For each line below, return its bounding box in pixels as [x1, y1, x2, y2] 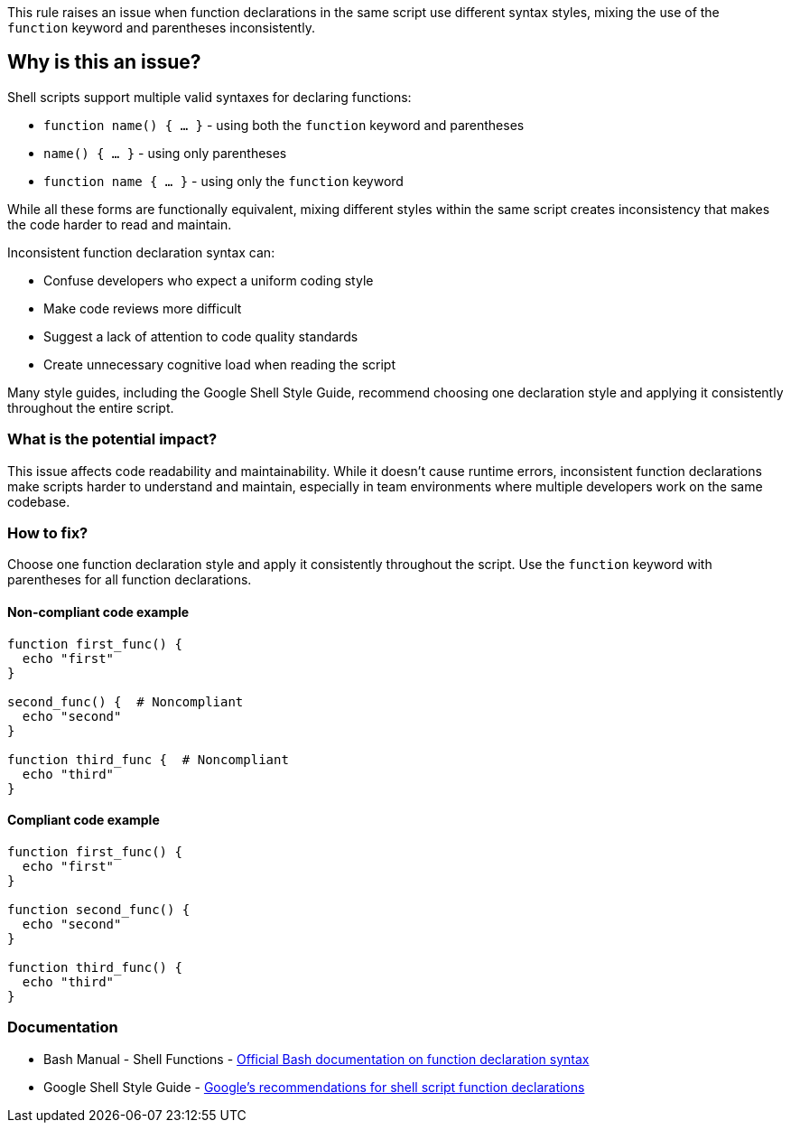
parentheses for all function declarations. [7, 572, 252, 588]
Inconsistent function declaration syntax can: [7, 244, 275, 260]
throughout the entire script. [7, 399, 174, 416]
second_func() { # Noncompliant [7, 694, 244, 709]
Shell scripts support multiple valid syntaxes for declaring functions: [7, 89, 412, 105]
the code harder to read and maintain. [7, 216, 232, 232]
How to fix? [7, 523, 88, 542]
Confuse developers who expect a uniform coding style [43, 272, 374, 288]
